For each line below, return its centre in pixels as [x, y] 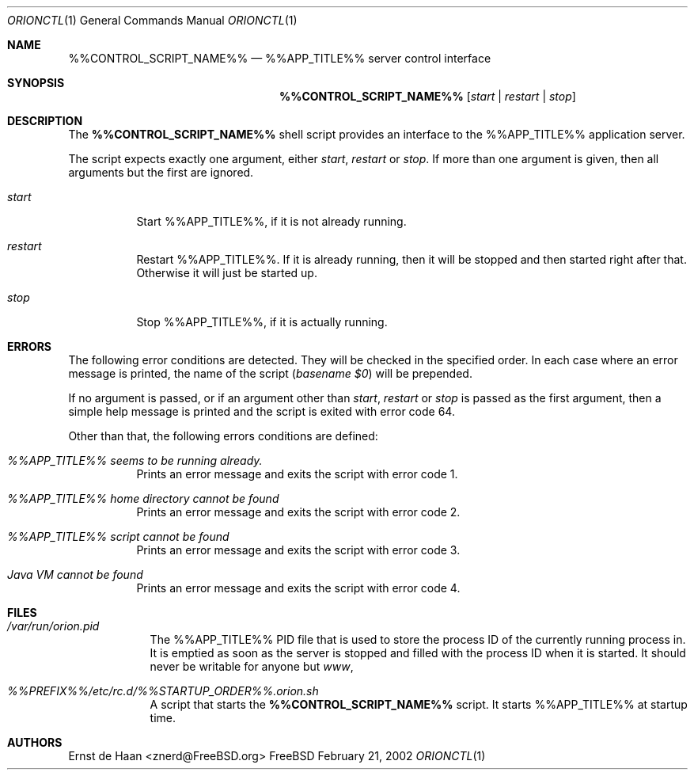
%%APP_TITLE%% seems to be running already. [135, 460]
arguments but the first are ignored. [161, 172]
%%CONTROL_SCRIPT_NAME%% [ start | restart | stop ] [428, 96]
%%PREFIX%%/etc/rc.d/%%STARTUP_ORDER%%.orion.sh [163, 691]
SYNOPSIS [36, 83]
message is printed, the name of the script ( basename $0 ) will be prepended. [270, 373]
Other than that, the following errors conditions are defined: [223, 436]
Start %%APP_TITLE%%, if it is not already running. [271, 221]
